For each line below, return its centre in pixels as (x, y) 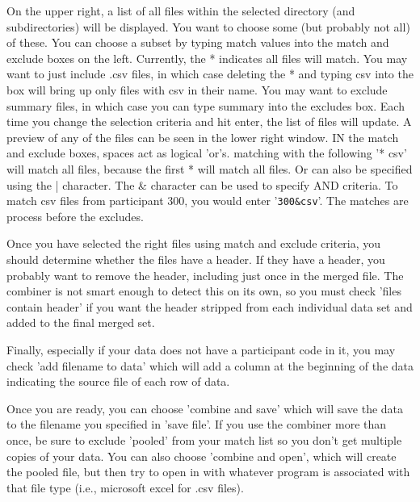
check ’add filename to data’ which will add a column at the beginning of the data (210, 365)
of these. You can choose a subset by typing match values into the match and (198, 42)
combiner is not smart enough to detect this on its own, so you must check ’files (204, 291)
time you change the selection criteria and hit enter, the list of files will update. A (209, 121)
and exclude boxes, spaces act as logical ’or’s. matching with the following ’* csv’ (207, 153)
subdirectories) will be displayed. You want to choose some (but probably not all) (208, 26)
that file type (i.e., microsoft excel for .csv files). (125, 487)
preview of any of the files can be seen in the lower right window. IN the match (203, 137)
